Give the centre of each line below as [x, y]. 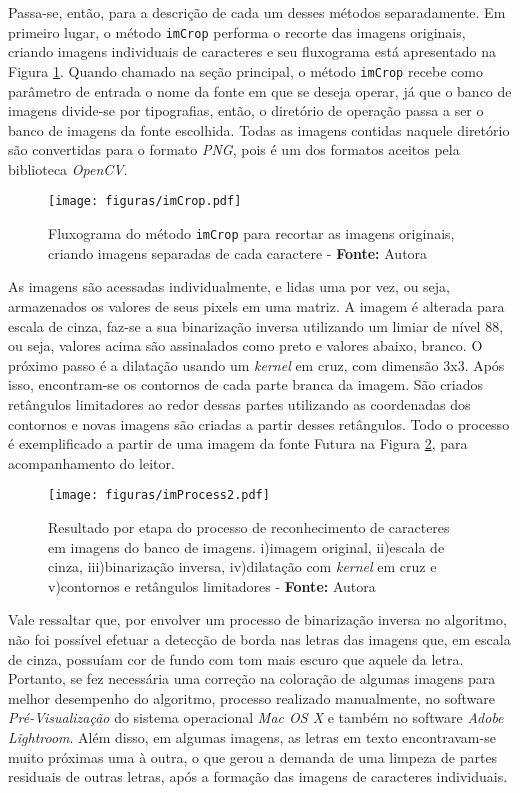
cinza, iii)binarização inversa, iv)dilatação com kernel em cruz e [242, 566]
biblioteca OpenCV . [68, 168]
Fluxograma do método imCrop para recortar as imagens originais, [251, 233]
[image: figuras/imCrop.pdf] [145, 201]
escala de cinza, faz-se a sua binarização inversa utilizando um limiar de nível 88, [256, 325]
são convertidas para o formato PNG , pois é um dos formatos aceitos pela [234, 149]
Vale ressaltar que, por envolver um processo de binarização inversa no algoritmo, [257, 619]
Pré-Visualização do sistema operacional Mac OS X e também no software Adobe [256, 717]
